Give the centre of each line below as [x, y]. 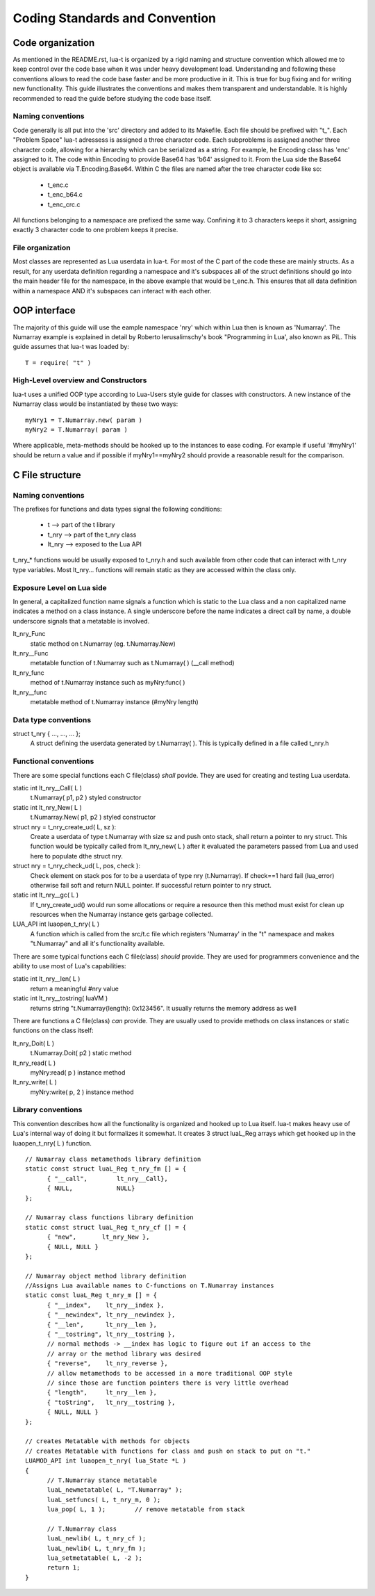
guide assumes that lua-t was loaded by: [71, 347]
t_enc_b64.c [65, 195]
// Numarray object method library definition [106, 1276]
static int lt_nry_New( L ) [48, 807]
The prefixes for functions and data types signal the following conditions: [117, 509]
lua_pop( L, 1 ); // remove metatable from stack [146, 1509]
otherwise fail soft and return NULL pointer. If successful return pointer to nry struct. [151, 885]
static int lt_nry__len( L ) [47, 979]
